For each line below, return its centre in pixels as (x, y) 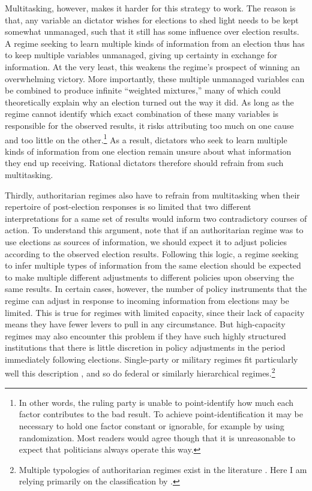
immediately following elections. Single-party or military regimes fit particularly (151, 359)
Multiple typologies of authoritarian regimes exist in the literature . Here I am (163, 469)
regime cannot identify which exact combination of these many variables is (142, 114)
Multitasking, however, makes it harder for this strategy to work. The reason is (150, 8)
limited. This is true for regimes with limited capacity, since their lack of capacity (155, 312)
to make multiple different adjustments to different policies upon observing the (149, 277)
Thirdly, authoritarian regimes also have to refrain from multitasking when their (152, 195)
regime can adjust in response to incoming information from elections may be (147, 300)
